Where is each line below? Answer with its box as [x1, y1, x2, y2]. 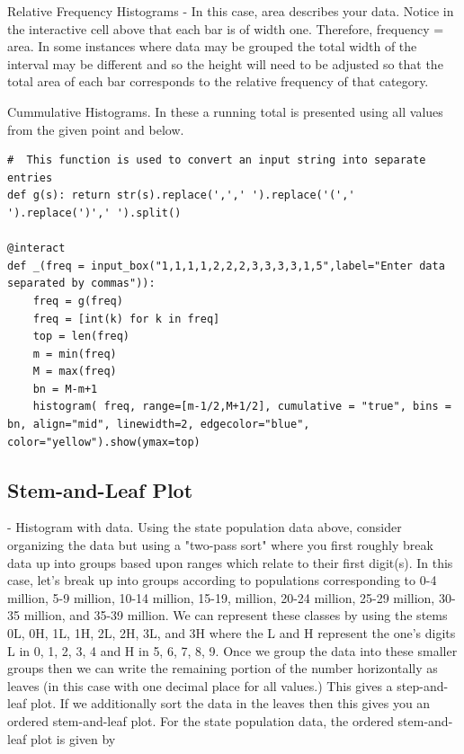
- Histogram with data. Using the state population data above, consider [7, 518, 402, 537]
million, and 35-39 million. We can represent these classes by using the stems [23, 606, 448, 625]
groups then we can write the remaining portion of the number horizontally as [7, 659, 438, 678]
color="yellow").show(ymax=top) [7, 435, 201, 448]
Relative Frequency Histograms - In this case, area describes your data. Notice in [7, 2, 454, 20]
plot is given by [31, 729, 116, 748]
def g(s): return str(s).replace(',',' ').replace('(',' [7, 189, 355, 202]
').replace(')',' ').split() [7, 206, 182, 219]
